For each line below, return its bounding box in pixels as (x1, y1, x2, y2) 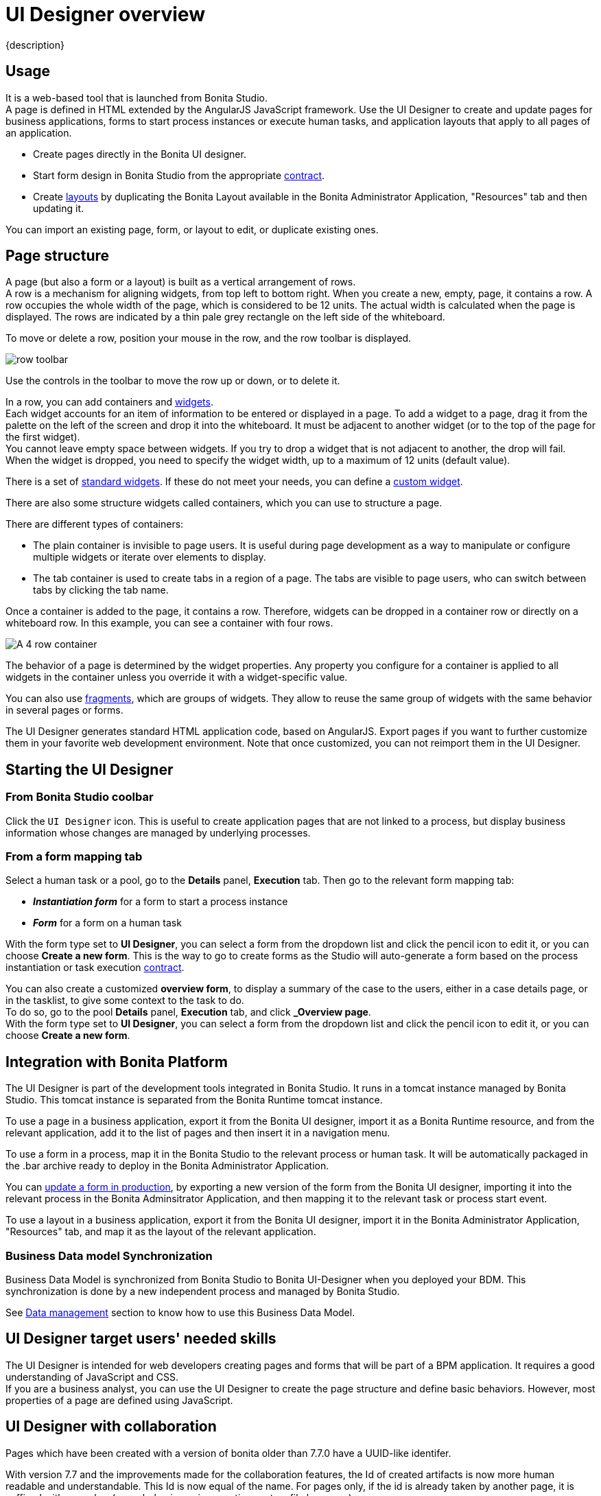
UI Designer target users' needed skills (5, 1330, 276, 1348)
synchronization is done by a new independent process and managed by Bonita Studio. (5, 1285, 400, 1297)
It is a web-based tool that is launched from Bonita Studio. (5, 91, 268, 104)
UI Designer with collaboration (5, 1418, 217, 1436)
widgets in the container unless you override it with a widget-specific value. (5, 671, 348, 683)
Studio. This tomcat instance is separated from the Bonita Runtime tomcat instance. (5, 1094, 383, 1106)
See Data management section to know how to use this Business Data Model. (5, 1307, 355, 1318)
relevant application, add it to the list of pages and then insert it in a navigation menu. (5, 1127, 390, 1139)
